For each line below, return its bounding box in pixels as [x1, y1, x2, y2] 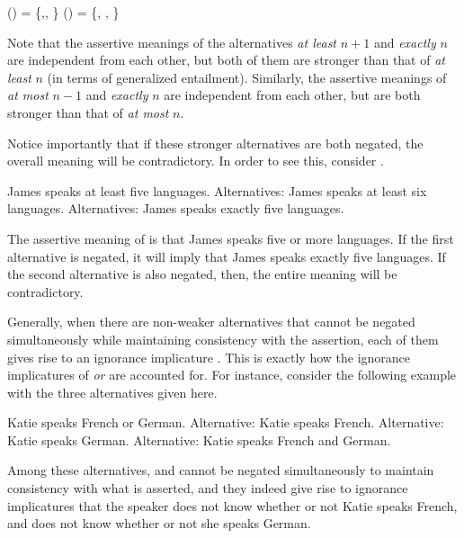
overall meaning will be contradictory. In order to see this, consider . [7, 151, 384, 170]
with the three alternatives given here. [7, 382, 218, 401]
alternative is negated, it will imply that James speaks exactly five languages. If [7, 247, 446, 265]
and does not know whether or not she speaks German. [7, 514, 311, 533]
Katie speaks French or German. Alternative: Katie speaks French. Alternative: [7, 413, 444, 432]
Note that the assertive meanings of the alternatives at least [7, 32, 337, 51]
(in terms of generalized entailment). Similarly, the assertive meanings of [47, 67, 447, 86]
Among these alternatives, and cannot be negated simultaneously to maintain [7, 461, 434, 480]
